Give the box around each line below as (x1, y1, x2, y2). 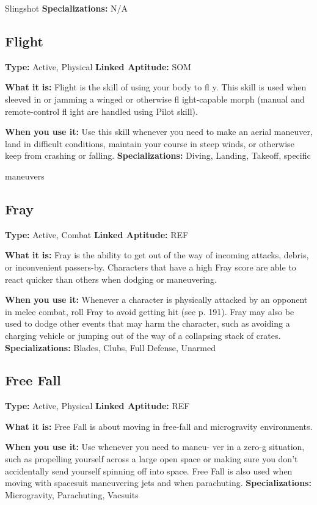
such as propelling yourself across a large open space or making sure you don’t (5, 452, 298, 465)
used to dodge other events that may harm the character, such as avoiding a (5, 317, 290, 330)
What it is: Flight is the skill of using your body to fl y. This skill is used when (5, 81, 307, 93)
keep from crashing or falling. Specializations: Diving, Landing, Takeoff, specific (5, 149, 311, 162)
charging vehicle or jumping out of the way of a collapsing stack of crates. (5, 329, 281, 341)
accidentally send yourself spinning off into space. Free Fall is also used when (5, 464, 293, 477)
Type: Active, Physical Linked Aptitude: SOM (5, 60, 191, 73)
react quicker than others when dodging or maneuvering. (5, 272, 217, 285)
